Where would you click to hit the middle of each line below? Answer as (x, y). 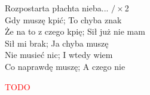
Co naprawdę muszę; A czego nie (65, 66)
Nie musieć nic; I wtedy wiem (59, 55)
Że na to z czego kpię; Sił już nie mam (75, 31)
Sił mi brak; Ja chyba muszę (57, 43)
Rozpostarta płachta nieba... (57, 8)
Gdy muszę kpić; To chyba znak (63, 19)
